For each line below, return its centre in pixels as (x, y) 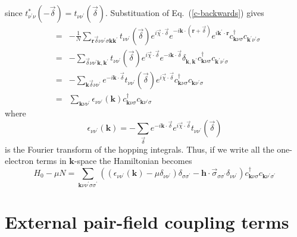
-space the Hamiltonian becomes (133, 161)
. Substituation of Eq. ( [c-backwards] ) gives (185, 12)
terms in (51, 161)
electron (19, 161)
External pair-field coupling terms (147, 221)
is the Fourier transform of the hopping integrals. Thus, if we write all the (140, 149)
